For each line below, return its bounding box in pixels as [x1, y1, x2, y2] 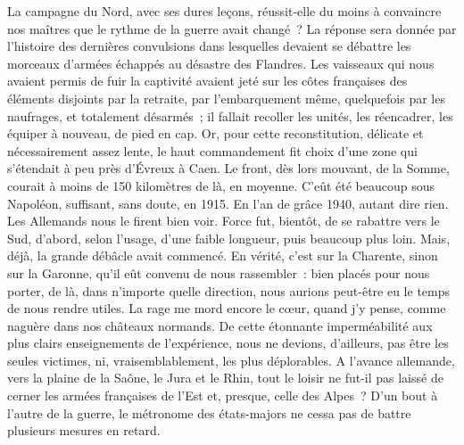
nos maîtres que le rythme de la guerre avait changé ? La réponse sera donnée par [7, 19, 457, 37]
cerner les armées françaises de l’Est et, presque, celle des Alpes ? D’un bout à [7, 386, 438, 405]
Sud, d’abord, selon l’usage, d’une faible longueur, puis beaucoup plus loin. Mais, [7, 228, 451, 247]
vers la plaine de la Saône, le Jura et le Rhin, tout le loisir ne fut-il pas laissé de [7, 368, 443, 387]
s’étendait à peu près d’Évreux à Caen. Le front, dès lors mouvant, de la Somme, [7, 159, 450, 177]
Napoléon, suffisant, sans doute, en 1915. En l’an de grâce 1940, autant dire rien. [7, 194, 449, 212]
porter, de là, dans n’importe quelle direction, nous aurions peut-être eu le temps [7, 281, 451, 300]
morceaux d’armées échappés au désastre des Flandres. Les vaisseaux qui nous [7, 54, 435, 72]
